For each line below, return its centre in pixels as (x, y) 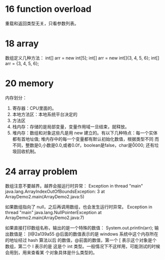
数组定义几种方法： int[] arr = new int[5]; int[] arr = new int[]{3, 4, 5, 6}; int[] (82, 58)
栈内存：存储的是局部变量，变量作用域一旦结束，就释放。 (71, 126)
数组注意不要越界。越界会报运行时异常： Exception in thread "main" (74, 186)
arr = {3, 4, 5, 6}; (22, 63)
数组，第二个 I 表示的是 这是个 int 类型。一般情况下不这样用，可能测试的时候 (83, 246)
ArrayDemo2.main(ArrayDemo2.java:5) (45, 196)
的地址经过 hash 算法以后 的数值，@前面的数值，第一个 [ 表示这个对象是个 (81, 240)
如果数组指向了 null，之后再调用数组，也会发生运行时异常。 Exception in (79, 207)
